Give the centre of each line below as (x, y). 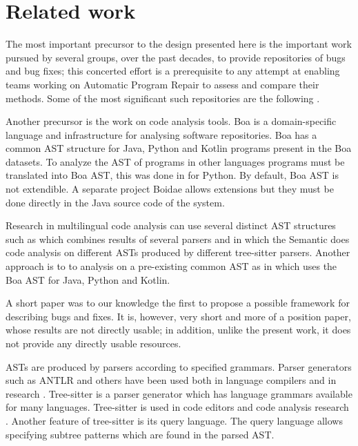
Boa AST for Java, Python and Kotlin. (88, 279)
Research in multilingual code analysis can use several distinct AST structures (171, 225)
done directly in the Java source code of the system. (115, 202)
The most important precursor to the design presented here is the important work (179, 44)
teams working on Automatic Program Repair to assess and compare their (162, 84)
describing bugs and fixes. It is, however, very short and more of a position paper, (178, 316)
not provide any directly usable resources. (93, 343)
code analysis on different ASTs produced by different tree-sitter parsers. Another (178, 252)
